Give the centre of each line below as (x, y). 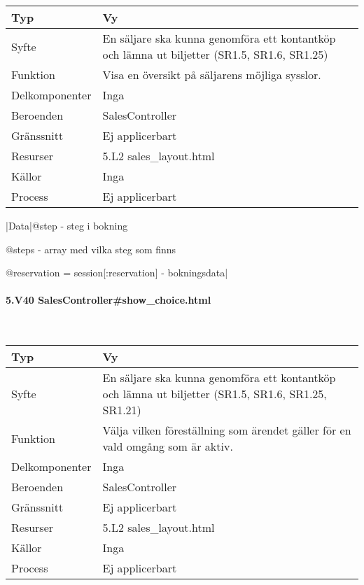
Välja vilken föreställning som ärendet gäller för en (227, 430)
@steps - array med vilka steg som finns (91, 249)
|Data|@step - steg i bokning (67, 225)
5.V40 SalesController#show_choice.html (108, 300)
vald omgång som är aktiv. (168, 446)
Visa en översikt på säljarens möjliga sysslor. (212, 75)
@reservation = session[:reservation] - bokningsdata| (117, 273)
